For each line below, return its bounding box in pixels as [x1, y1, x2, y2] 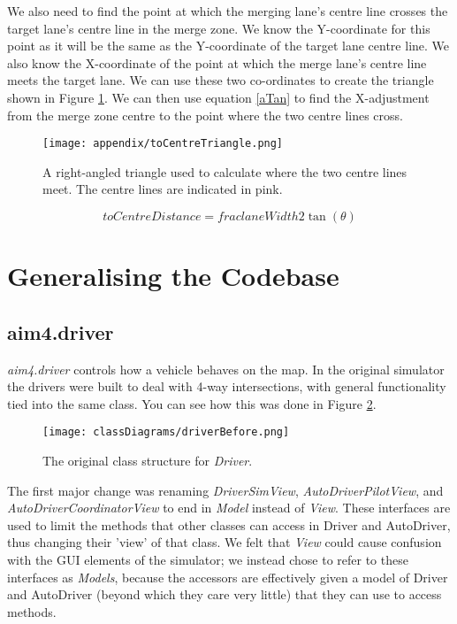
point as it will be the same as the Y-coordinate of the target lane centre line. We [7, 36, 450, 55]
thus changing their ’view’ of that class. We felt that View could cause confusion [7, 533, 442, 551]
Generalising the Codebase [7, 258, 339, 294]
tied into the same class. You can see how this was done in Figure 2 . [7, 394, 377, 412]
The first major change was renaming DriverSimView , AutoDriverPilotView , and [7, 481, 444, 499]
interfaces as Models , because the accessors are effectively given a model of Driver [7, 567, 448, 586]
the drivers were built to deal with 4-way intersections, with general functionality [7, 377, 446, 396]
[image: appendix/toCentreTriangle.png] [42, 137, 284, 150]
